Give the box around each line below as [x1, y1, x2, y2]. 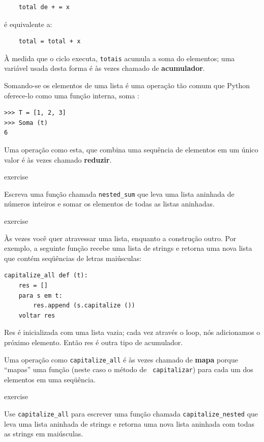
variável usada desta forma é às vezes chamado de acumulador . [4, 63, 205, 73]
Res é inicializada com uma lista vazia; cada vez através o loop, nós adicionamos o [4, 327, 260, 337]
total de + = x [18, 4, 70, 11]
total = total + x [18, 38, 81, 45]
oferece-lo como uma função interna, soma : [4, 90, 139, 100]
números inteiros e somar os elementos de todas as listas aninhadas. [4, 198, 215, 209]
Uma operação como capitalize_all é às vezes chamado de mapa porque [4, 354, 239, 365]
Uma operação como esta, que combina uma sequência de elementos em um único [4, 144, 258, 154]
